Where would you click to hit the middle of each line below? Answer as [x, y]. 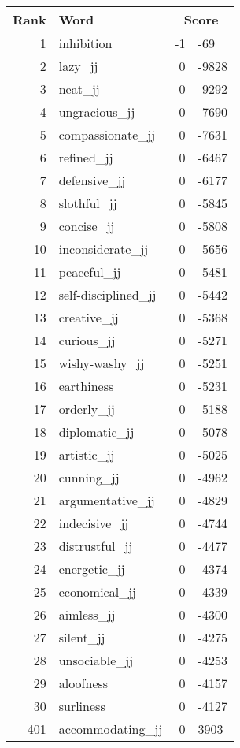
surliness [82, 706]
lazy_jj [78, 66]
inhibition [85, 43]
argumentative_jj [107, 500]
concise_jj [87, 226]
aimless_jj [87, 614]
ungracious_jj [97, 112]
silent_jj [82, 637]
